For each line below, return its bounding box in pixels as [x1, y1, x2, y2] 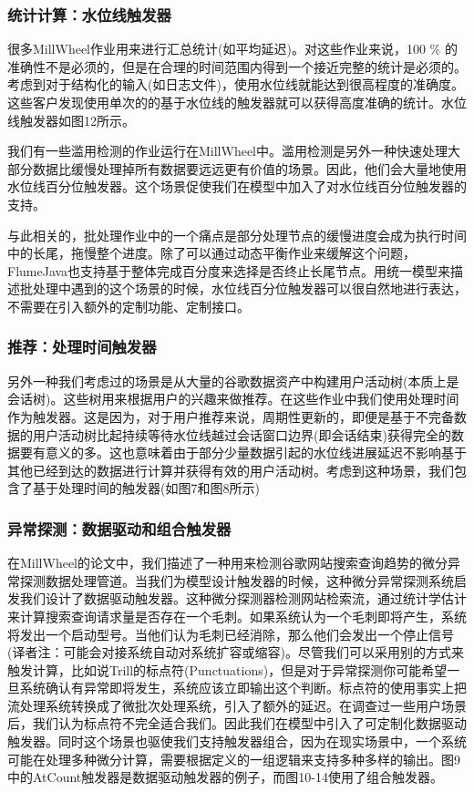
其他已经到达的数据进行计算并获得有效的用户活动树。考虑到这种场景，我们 [7, 460, 454, 479]
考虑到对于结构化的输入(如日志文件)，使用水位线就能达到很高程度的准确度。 [7, 75, 464, 94]
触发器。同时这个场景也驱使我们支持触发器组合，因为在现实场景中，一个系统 [7, 732, 467, 751]
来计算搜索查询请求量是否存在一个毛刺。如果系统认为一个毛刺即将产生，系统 [7, 606, 467, 625]
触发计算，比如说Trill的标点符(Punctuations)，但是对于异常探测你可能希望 [7, 660, 448, 679]
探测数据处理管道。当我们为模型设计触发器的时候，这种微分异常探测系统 [19, 571, 454, 590]
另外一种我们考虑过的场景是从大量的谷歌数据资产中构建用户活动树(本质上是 [7, 371, 459, 390]
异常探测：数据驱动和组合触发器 [7, 517, 232, 540]
